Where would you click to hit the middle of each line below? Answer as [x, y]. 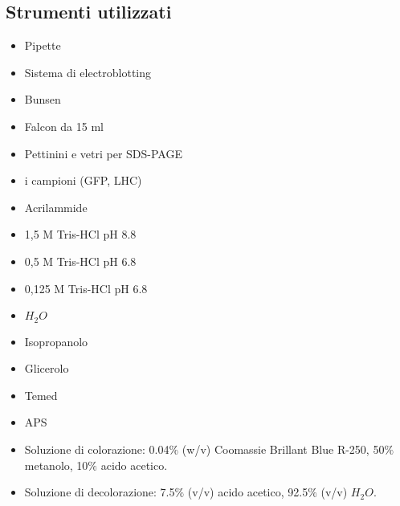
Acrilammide [56, 207]
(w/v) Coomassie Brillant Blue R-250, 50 [283, 449]
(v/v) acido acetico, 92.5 [248, 492]
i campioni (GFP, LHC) [83, 180]
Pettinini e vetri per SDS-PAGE [104, 153]
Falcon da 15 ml [64, 126]
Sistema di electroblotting [88, 72]
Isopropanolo [56, 341]
